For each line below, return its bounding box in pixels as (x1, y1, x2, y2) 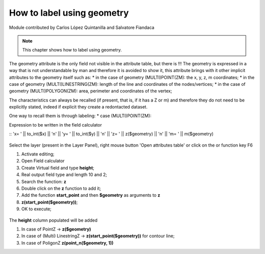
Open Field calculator (21, 158, 65, 164)
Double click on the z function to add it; (21, 185, 101, 191)
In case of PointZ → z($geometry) (21, 226, 91, 232)
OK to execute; (21, 206, 52, 212)
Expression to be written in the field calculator (9, 122, 102, 127)
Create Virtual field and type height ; (21, 165, 95, 171)
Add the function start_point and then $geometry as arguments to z (21, 192, 160, 198)
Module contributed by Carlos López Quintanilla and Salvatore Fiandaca (9, 25, 155, 30)
